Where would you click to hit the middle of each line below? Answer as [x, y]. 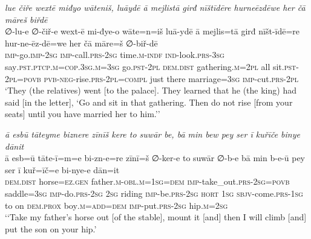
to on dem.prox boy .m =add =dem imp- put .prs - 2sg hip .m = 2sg [116, 205]
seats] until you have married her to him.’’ [83, 114]
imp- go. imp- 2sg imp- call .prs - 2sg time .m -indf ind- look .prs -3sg [115, 55]
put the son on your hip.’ [51, 228]
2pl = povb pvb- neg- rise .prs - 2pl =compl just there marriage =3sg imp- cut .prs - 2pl [152, 78]
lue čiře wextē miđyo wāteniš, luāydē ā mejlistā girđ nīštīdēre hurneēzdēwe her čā [155, 7]
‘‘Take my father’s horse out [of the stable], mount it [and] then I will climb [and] [156, 217]
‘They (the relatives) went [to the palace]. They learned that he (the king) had [151, 90]
